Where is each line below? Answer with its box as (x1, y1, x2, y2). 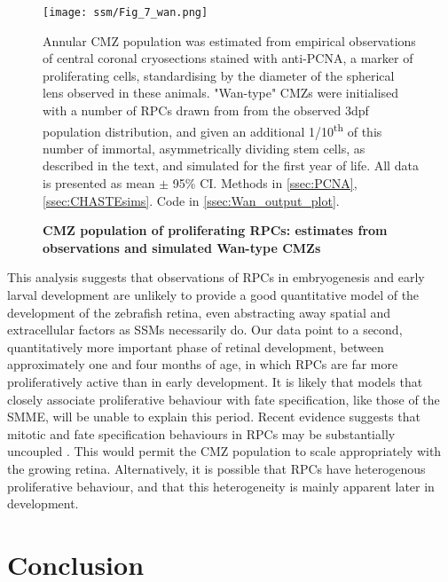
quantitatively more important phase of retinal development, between (7, 337, 384, 356)
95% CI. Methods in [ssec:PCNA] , (172, 174, 358, 193)
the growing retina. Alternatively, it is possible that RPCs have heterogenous (7, 459, 426, 477)
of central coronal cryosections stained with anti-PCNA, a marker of (43, 49, 413, 67)
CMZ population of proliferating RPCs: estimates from (43, 221, 388, 240)
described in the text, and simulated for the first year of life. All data (43, 156, 419, 175)
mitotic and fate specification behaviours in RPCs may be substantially (7, 424, 396, 443)
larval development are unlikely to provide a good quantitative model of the (7, 286, 420, 304)
